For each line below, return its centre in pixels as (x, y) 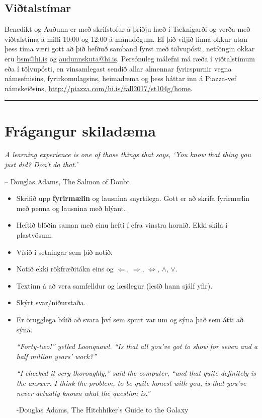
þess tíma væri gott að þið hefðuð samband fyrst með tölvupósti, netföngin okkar (130, 49)
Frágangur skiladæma (80, 130)
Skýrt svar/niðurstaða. (51, 302)
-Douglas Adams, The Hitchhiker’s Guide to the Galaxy (102, 410)
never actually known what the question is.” (83, 393)
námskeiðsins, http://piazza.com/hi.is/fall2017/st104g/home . (99, 88)
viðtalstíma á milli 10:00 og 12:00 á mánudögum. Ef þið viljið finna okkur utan (126, 39)
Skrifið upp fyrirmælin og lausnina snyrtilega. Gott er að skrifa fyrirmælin (133, 198)
